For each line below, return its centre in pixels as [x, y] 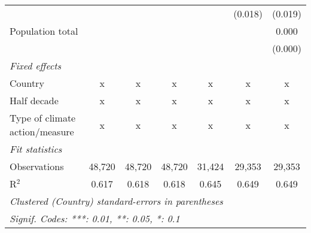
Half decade [34, 100]
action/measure [42, 131]
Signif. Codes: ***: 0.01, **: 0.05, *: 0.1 [95, 218]
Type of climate [43, 118]
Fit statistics [36, 149]
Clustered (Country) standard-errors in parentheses [116, 201]
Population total [44, 31]
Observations [37, 166]
